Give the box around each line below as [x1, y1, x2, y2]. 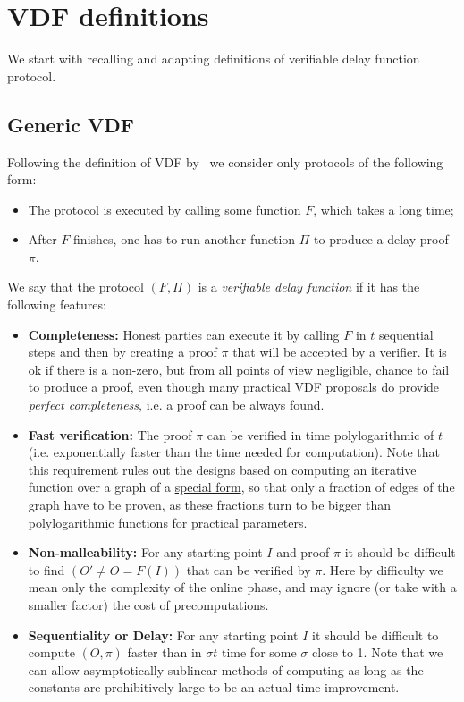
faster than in [127, 643, 202, 662]
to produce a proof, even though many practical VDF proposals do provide [28, 377, 440, 396]
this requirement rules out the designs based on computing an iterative [28, 460, 417, 478]
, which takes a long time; [313, 199, 454, 218]
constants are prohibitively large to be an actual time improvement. [28, 678, 400, 697]
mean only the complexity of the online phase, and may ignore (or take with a [28, 578, 457, 596]
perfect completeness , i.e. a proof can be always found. [28, 395, 325, 414]
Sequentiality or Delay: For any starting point [28, 625, 299, 644]
